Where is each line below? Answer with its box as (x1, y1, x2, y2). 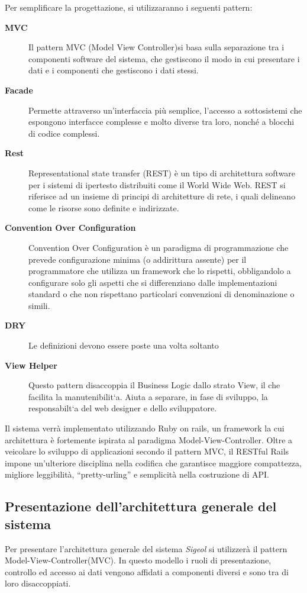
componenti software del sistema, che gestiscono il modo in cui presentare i (28, 52, 300, 65)
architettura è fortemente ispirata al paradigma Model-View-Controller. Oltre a (5, 433, 293, 446)
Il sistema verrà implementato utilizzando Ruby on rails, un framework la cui (5, 422, 285, 434)
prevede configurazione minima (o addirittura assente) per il (28, 253, 247, 265)
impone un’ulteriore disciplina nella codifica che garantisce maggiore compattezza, (5, 456, 302, 469)
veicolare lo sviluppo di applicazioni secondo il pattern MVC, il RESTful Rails (5, 445, 289, 457)
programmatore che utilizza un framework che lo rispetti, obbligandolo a (28, 265, 291, 277)
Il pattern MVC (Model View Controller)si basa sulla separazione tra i (28, 41, 285, 53)
